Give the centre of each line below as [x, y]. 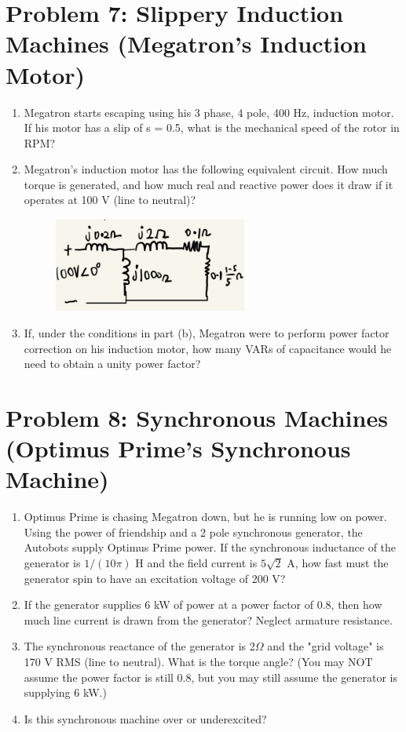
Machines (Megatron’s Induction [186, 44]
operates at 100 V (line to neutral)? [110, 200]
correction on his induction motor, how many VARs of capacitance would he [208, 348]
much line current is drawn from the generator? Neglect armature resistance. [208, 619]
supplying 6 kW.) [65, 692]
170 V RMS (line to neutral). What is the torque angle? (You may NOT [198, 662]
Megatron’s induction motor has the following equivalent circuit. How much [206, 169]
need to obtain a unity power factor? [112, 364]
